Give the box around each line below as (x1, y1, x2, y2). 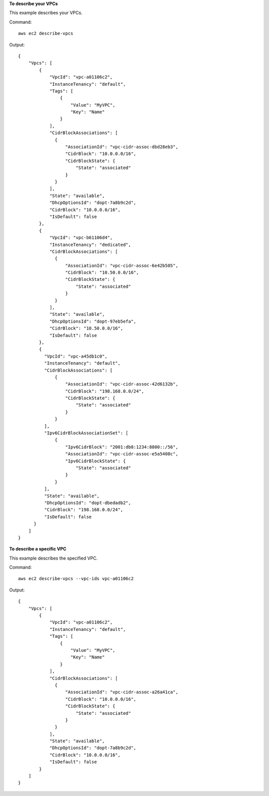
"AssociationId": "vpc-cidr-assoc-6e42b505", (65, 262, 179, 268)
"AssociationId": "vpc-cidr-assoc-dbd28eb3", (65, 144, 179, 150)
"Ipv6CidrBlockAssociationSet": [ (44, 430, 129, 436)
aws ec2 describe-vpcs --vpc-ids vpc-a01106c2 (18, 576, 134, 582)
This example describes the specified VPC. (9, 555, 98, 561)
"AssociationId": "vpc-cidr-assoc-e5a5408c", (65, 451, 179, 457)
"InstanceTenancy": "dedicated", (49, 242, 132, 247)
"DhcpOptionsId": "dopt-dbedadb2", (44, 500, 132, 506)
